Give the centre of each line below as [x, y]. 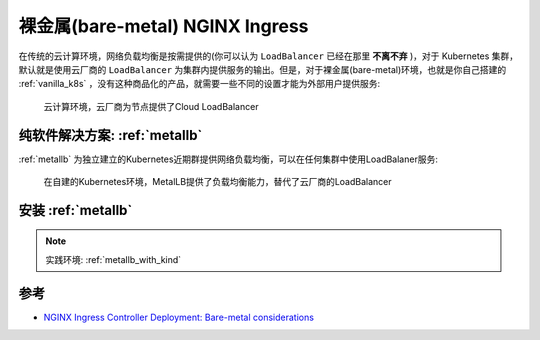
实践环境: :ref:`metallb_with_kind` [113, 259]
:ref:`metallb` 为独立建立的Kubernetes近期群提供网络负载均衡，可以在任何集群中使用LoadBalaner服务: [228, 159]
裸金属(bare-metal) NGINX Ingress [163, 26]
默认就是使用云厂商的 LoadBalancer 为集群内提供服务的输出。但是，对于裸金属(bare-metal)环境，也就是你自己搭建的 [262, 69]
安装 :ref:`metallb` [75, 210]
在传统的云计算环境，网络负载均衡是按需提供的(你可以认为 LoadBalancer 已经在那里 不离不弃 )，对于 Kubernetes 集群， [268, 56]
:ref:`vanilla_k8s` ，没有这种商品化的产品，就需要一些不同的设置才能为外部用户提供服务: [199, 84]
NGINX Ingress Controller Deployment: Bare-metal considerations [179, 317]
